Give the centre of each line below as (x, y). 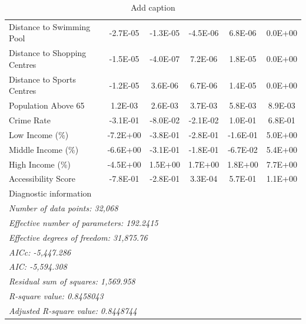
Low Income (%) (39, 134)
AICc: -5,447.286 (40, 252)
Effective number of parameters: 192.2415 (84, 222)
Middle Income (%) (44, 149)
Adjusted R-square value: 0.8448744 (73, 310)
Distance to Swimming (50, 26)
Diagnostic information (50, 193)
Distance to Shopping (48, 53)
